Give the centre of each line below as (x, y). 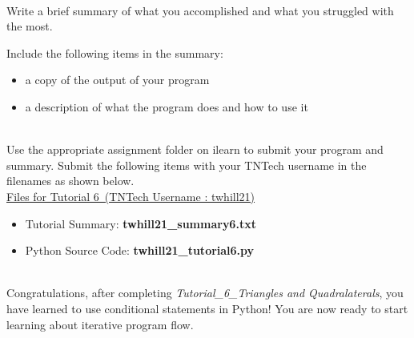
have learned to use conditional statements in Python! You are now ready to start (207, 308)
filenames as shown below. (70, 181)
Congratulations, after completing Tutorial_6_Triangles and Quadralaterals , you (205, 293)
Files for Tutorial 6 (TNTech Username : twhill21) (131, 196)
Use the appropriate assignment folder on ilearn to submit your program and (195, 149)
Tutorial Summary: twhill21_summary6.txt (141, 223)
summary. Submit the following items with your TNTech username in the (187, 165)
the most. (30, 26)
